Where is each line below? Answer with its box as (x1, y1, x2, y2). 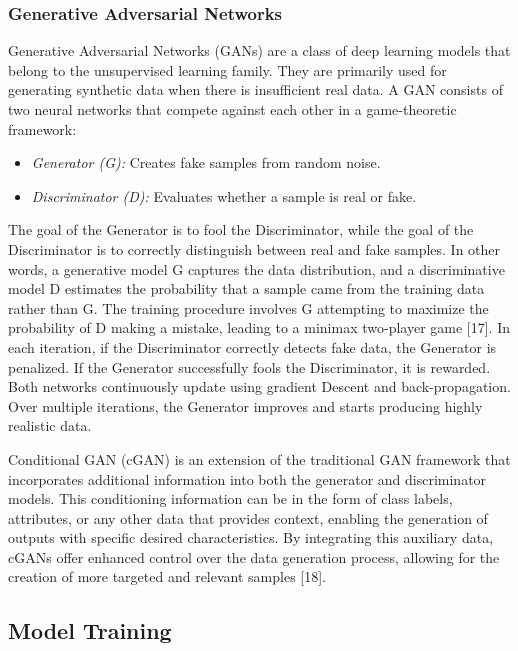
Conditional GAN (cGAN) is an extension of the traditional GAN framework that (8, 448, 511, 469)
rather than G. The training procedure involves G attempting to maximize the (8, 297, 489, 318)
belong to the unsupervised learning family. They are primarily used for (8, 59, 447, 80)
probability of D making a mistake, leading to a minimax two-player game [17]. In (8, 317, 511, 338)
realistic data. (8, 415, 92, 436)
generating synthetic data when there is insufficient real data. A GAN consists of (8, 79, 503, 100)
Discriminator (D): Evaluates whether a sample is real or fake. (31, 185, 417, 206)
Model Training (8, 615, 172, 646)
